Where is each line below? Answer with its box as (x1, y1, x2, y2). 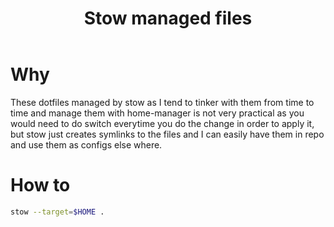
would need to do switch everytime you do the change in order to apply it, (10, 117, 315, 129)
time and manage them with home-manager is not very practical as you (10, 107, 305, 119)
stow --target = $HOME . (10, 207, 105, 217)
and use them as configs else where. (10, 138, 163, 151)
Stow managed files (83, 7, 253, 30)
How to (10, 174, 71, 197)
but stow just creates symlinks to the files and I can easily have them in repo (10, 128, 325, 140)
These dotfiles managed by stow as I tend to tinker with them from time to (10, 96, 315, 108)
